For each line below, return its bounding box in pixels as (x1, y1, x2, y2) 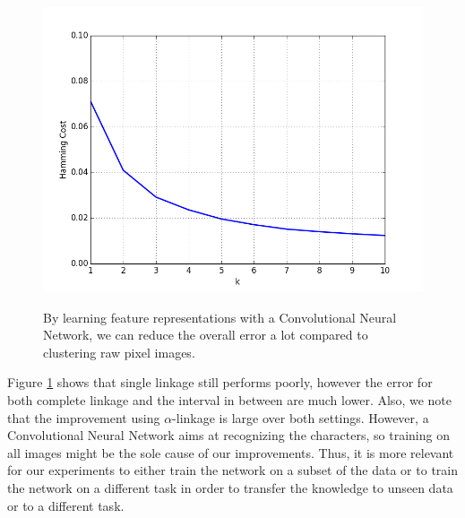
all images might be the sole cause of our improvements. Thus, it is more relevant (7, 443, 454, 462)
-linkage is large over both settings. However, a (172, 408, 429, 427)
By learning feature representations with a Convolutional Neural (43, 307, 397, 326)
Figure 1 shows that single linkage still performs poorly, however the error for (7, 373, 433, 392)
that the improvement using (7, 408, 160, 427)
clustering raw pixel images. (43, 342, 195, 361)
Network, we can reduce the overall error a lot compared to (43, 325, 368, 344)
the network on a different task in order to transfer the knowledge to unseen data (7, 478, 453, 496)
